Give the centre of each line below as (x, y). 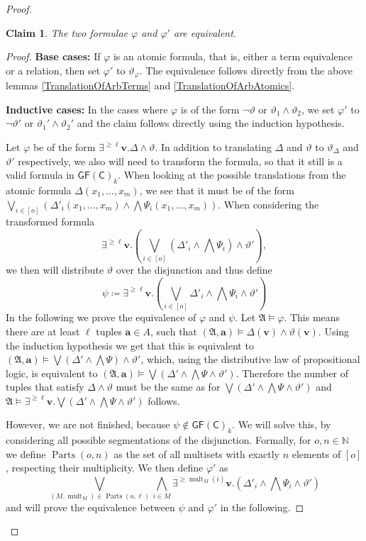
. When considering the (268, 204)
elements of (316, 453)
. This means (312, 317)
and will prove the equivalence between (90, 507)
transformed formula (50, 222)
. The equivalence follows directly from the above (246, 70)
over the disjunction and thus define (194, 269)
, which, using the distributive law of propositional (250, 359)
